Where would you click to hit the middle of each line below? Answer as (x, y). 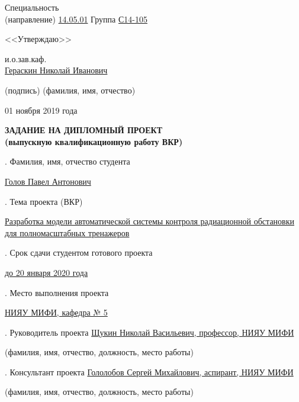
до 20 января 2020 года (46, 272)
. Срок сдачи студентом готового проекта (79, 253)
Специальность (32, 7)
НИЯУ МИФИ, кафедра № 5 (56, 312)
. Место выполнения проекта (57, 292)
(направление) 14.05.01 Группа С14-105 (76, 19)
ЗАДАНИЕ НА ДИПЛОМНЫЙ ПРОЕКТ (83, 130)
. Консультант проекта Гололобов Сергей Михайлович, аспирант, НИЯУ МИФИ (149, 372)
